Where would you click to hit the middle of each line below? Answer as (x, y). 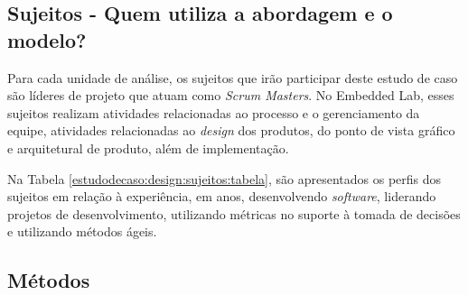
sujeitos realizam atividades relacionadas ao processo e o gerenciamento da (214, 112)
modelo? (47, 39)
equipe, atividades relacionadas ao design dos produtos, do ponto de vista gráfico (231, 130)
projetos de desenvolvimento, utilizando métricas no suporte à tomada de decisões (234, 213)
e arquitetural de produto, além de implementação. (148, 147)
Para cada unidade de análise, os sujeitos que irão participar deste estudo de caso (233, 77)
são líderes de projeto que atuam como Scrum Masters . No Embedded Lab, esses (231, 95)
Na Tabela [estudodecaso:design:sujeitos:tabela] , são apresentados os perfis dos (225, 178)
